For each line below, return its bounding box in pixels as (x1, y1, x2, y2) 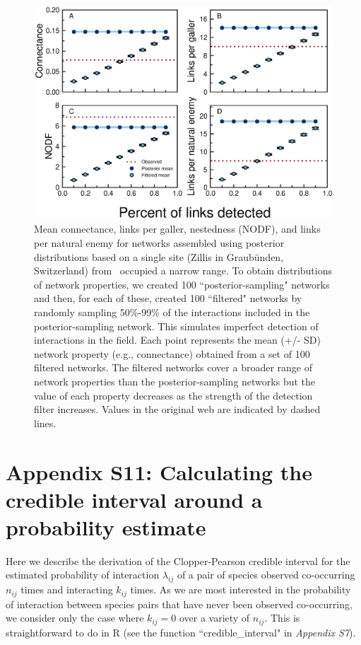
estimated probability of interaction (6, 567, 160, 582)
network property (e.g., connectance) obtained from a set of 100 (34, 346, 310, 361)
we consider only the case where (6, 610, 144, 625)
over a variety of (179, 610, 250, 625)
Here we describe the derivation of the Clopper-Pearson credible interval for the (6, 553, 350, 568)
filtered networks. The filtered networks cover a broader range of (34, 360, 313, 375)
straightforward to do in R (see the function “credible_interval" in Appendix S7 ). (6, 624, 356, 639)
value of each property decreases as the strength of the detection (34, 388, 313, 402)
